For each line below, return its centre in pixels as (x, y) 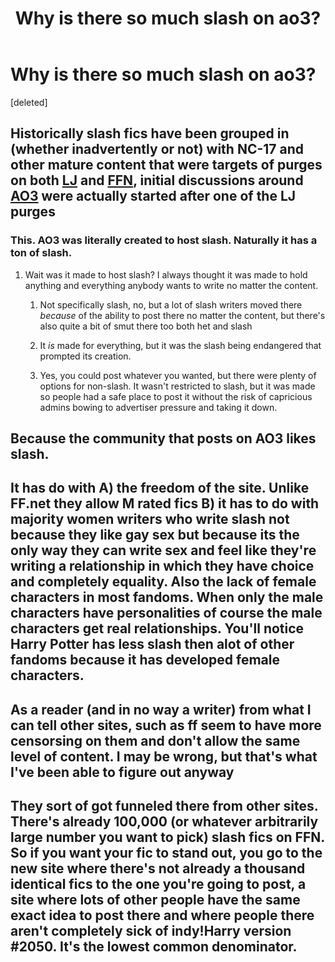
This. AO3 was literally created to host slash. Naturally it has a (164, 240)
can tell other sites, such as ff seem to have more (166, 725)
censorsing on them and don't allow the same (155, 740)
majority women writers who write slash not (150, 519)
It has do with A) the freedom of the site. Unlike (160, 488)
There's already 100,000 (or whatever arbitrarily (164, 822)
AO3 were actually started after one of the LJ (153, 196)
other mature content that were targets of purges (166, 165)
